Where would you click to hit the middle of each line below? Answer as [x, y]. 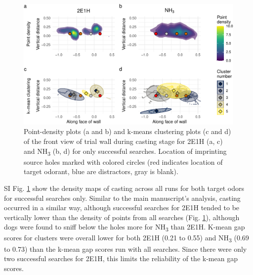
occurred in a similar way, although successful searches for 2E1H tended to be [122, 207]
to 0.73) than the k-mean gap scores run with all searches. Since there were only [126, 249]
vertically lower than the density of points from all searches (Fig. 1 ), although [122, 217]
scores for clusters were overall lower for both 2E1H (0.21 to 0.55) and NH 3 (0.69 [126, 238]
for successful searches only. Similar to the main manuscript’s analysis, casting [122, 198]
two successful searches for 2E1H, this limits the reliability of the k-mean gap [121, 258]
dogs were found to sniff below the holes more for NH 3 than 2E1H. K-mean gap [125, 228]
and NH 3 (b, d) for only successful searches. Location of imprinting [125, 151]
